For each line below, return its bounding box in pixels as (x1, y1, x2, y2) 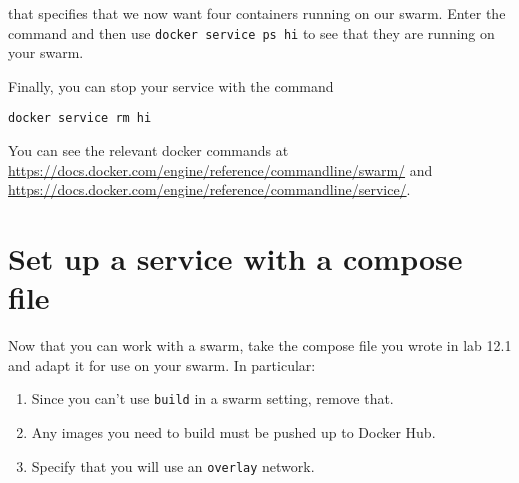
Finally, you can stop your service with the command (8, 75, 334, 96)
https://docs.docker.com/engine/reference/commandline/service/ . (8, 179, 411, 200)
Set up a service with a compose (8, 238, 463, 279)
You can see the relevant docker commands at (8, 140, 289, 161)
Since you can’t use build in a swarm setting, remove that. (31, 388, 394, 409)
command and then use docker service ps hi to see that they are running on (8, 22, 495, 43)
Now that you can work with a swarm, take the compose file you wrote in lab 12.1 (8, 335, 512, 356)
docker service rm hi (8, 111, 152, 126)
